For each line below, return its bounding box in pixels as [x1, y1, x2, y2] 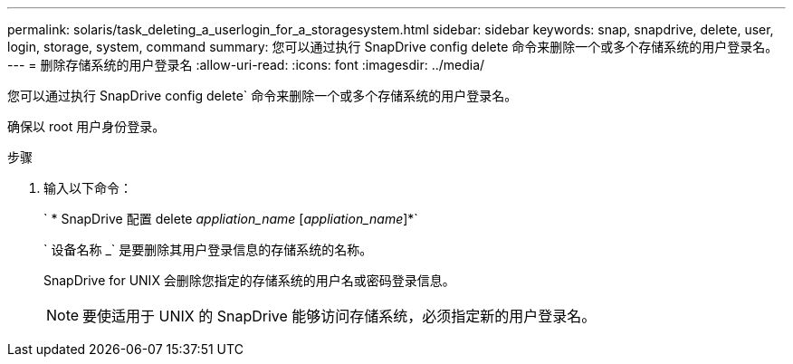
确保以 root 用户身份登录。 [7, 119, 166, 134]
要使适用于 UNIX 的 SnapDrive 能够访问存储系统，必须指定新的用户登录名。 [82, 307, 597, 325]
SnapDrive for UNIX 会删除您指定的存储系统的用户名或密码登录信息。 [43, 273, 455, 288]
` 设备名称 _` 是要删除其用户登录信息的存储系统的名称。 [43, 242, 373, 257]
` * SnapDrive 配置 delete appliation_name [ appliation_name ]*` [43, 211, 418, 226]
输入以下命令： [43, 180, 132, 196]
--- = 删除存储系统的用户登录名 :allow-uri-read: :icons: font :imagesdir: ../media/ [7, 57, 485, 72]
